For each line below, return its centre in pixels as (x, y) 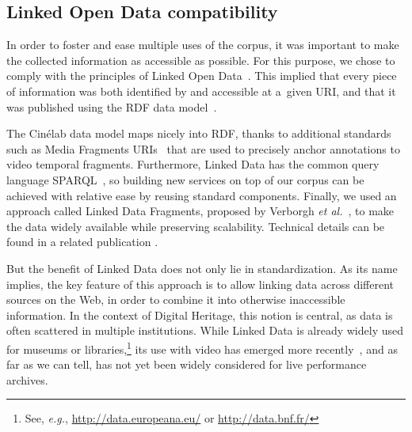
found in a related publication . (82, 242)
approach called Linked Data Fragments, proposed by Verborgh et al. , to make (200, 211)
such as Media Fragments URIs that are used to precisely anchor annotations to (203, 148)
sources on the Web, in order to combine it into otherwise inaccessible (176, 299)
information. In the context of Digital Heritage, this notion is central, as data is (200, 315)
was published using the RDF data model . (112, 106)
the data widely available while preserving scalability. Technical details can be (196, 226)
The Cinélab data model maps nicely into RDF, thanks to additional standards (199, 133)
